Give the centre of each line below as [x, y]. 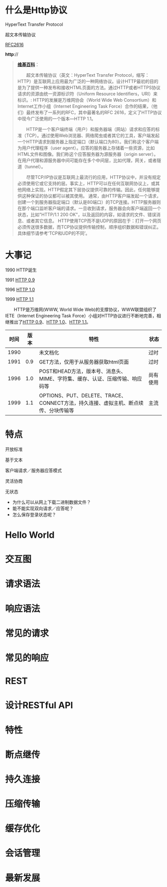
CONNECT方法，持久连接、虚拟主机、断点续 [91, 403]
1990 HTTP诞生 [21, 270]
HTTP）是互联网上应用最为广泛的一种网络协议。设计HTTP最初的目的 [88, 81]
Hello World [30, 535]
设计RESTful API [39, 705]
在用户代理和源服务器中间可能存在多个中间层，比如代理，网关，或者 [87, 160]
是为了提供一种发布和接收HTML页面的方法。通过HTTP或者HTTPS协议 [89, 87]
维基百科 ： [28, 64]
